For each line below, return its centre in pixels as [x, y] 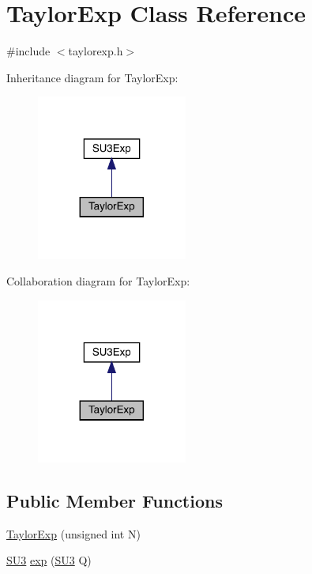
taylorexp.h [96, 51]
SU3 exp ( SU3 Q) [49, 560]
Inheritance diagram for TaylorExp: [92, 77]
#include [28, 51]
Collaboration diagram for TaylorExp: [98, 281]
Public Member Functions [115, 500]
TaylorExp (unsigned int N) [73, 533]
